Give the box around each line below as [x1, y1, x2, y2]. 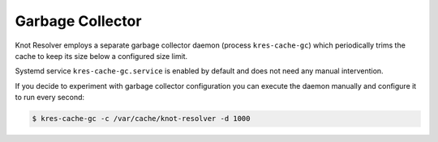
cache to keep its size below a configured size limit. [15, 51, 188, 61]
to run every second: [15, 93, 85, 102]
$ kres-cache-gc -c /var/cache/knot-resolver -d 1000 [32, 114, 251, 123]
